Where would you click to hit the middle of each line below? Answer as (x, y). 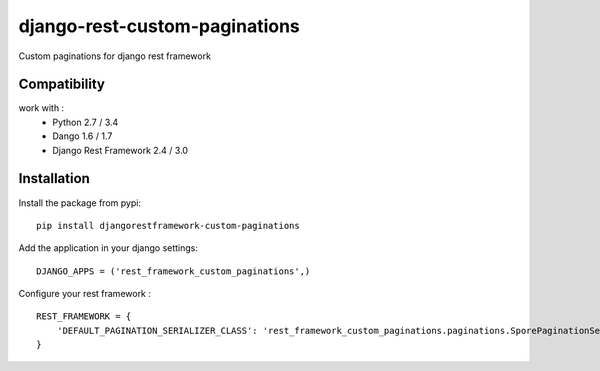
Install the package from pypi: (80, 202)
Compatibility (61, 84)
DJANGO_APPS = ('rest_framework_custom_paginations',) (173, 271)
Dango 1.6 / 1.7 (82, 136)
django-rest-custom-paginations (159, 26)
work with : (41, 108)
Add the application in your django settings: (108, 248)
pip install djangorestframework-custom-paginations (168, 225)
